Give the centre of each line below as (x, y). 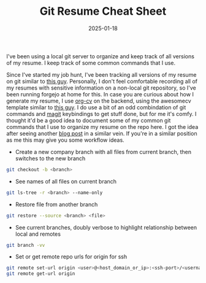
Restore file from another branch (56, 204)
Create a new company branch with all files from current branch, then (103, 152)
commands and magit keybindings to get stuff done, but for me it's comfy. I (101, 114)
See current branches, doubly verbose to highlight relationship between (106, 227)
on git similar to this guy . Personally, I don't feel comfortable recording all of (102, 81)
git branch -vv (26, 245)
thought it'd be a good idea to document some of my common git (89, 120)
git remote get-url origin (41, 274)
